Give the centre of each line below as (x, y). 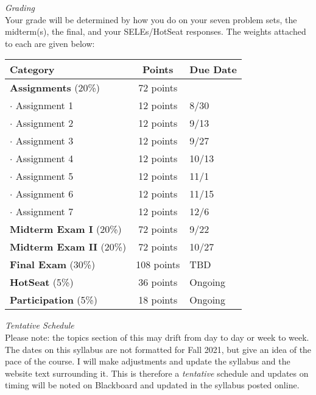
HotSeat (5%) (42, 282)
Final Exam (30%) (53, 265)
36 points (158, 282)
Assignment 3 (44, 141)
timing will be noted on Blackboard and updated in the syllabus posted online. (152, 385)
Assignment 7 (44, 212)
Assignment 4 (44, 158)
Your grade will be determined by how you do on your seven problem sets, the (151, 19)
